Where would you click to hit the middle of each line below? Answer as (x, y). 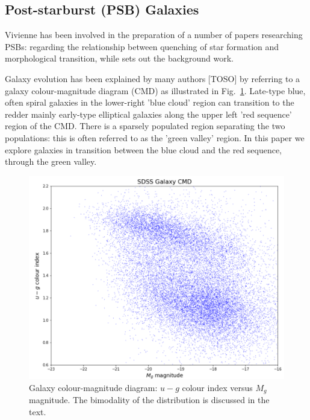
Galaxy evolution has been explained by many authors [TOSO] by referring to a (153, 78)
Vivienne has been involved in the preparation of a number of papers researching (154, 35)
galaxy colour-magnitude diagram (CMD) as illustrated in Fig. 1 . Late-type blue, (155, 90)
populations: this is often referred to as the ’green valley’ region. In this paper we (155, 137)
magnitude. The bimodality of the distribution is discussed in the (149, 399)
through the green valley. (51, 161)
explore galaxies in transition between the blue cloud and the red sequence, (144, 149)
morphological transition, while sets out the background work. (119, 58)
